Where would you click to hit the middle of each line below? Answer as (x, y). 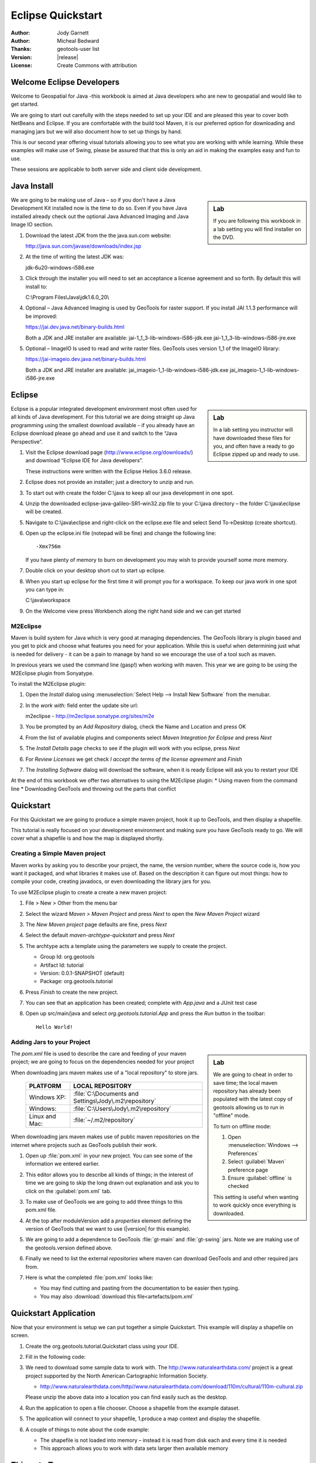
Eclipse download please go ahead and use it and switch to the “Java (94, 434)
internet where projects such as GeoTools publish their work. (84, 1145)
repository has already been (247, 1091)
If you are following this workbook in (257, 221)
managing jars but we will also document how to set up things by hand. (97, 131)
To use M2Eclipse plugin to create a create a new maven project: (89, 892)
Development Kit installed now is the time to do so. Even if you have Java (99, 208)
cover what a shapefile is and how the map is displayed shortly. (87, 838)
